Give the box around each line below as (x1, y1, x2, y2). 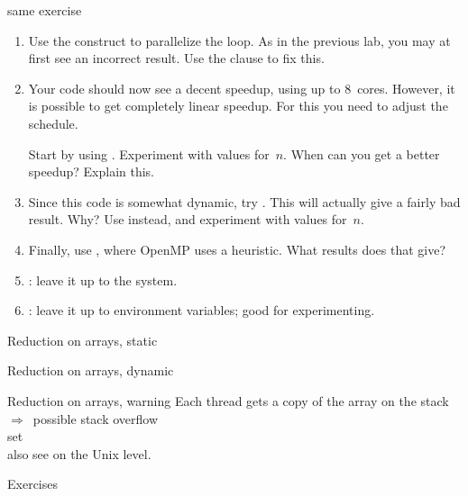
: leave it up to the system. (28, 270, 178, 289)
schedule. (28, 113, 78, 132)
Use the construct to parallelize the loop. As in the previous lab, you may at (28, 31, 451, 50)
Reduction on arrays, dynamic (7, 361, 174, 380)
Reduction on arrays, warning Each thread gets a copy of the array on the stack (7, 391, 449, 410)
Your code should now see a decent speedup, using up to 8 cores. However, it (28, 78, 455, 97)
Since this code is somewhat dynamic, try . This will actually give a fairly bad (28, 192, 461, 211)
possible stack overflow (32, 409, 159, 428)
